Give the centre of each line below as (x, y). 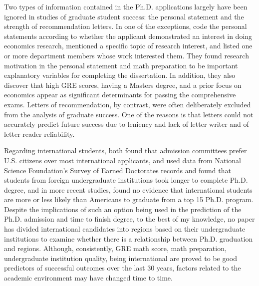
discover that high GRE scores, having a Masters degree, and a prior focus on (123, 85)
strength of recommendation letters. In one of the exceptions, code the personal (126, 26)
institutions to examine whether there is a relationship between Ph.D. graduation (129, 238)
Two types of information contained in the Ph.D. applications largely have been (126, 6)
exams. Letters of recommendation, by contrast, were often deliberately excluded (128, 104)
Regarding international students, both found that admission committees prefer (126, 150)
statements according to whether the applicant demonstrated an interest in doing (128, 36)
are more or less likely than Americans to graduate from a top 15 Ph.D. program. (129, 199)
